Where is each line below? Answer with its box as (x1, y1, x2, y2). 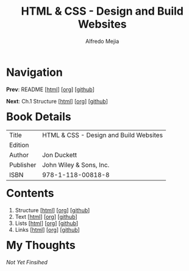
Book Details (6, 110, 72, 124)
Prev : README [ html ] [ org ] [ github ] (6, 86, 95, 93)
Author (9, 151, 29, 160)
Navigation (6, 65, 63, 79)
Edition (9, 141, 29, 149)
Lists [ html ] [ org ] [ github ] (15, 220, 79, 227)
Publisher (9, 161, 37, 169)
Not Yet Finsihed (6, 259, 48, 266)
